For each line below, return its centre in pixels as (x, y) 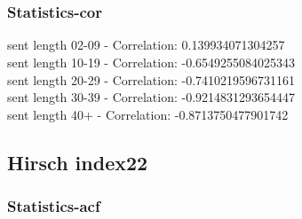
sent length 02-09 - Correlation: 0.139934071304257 (146, 45)
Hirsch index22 (78, 162)
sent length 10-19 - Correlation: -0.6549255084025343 (151, 62)
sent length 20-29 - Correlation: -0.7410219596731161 (151, 79)
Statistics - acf (54, 206)
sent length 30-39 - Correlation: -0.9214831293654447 (151, 97)
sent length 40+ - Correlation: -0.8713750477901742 (148, 114)
